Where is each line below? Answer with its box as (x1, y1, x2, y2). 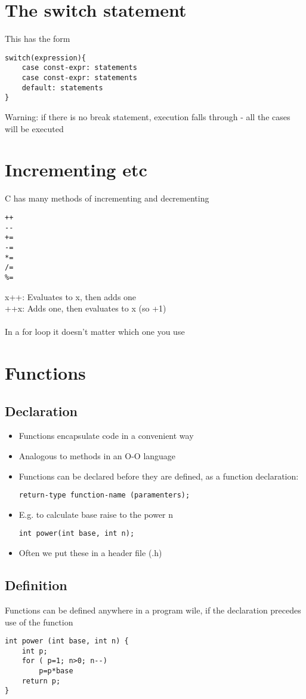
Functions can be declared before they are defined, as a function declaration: (18, 469, 299, 482)
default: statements (21, 83, 103, 92)
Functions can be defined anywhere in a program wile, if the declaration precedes (5, 603, 301, 616)
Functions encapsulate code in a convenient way (18, 429, 194, 442)
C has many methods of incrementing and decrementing (5, 192, 209, 204)
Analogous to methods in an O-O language (18, 450, 176, 462)
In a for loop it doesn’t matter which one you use (5, 325, 185, 338)
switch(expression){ (5, 53, 86, 62)
